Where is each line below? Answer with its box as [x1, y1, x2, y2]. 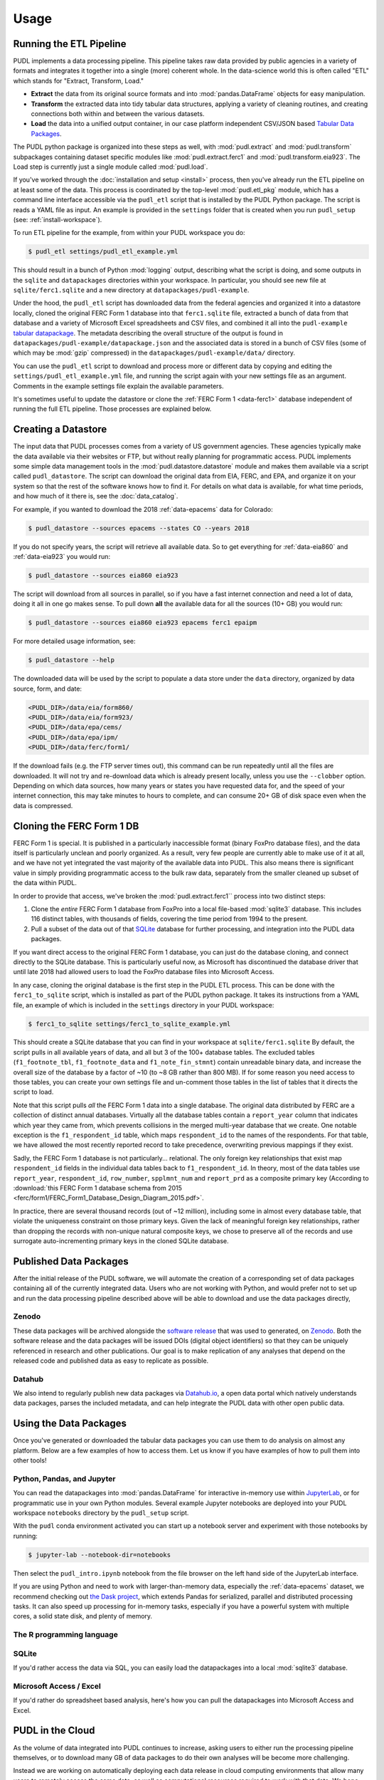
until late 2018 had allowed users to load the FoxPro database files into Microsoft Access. [13, 968, 274, 976]
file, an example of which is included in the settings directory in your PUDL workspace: [13, 1000, 274, 1009]
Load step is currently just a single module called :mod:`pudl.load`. [13, 162, 208, 171]
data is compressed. [13, 801, 73, 810]
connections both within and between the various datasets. [31, 110, 205, 118]
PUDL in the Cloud [13, 1724, 95, 1737]
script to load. [13, 1088, 54, 1096]
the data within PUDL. [13, 879, 78, 887]
